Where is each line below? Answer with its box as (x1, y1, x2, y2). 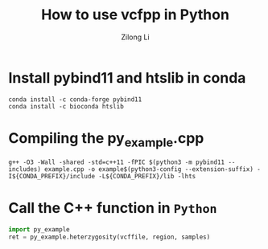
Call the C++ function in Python (8, 199, 217, 218)
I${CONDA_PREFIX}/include (8, 173, 95, 181)
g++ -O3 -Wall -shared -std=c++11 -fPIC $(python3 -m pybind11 (8, 158, 225, 166)
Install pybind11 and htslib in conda (8, 68, 246, 87)
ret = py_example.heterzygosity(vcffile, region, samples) (8, 233, 211, 242)
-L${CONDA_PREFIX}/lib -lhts (97, 173, 196, 181)
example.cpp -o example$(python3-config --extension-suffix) (43, 165, 254, 173)
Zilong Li (120, 32, 150, 42)
